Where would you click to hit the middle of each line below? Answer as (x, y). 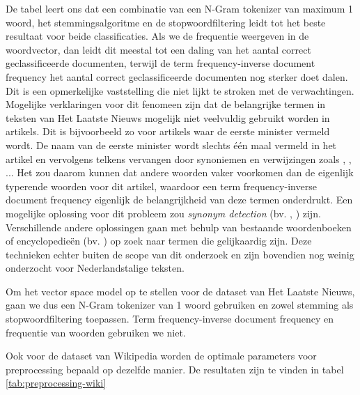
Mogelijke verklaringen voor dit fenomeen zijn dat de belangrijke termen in (166, 104)
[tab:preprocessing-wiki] (56, 383)
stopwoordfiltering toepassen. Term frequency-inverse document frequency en (170, 319)
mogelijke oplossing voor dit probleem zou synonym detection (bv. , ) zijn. (163, 213)
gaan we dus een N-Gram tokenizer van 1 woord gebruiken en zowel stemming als (180, 305)
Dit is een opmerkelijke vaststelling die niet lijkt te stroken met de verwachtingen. (180, 90)
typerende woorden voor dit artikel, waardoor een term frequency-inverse (161, 186)
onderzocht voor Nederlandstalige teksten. (95, 268)
